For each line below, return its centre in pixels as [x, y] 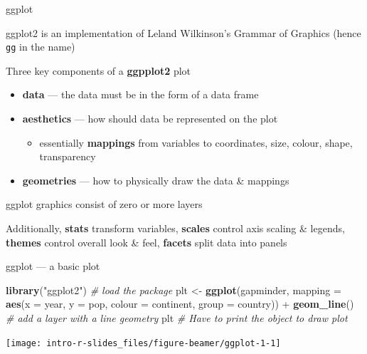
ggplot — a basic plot [53, 266]
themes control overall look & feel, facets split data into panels [147, 242]
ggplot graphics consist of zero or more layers [104, 204]
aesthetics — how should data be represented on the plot [150, 119]
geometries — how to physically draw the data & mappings [156, 180]
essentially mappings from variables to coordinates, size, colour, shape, [196, 142]
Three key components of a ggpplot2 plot [99, 70]
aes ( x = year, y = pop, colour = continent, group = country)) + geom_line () [180, 304]
